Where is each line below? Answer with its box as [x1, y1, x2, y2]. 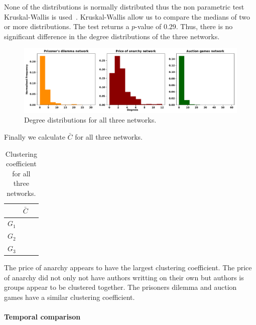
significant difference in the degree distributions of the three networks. [4, 31, 220, 41]
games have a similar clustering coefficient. [4, 292, 135, 302]
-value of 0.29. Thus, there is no [135, 21, 233, 32]
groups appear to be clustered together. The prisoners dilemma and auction [4, 282, 237, 292]
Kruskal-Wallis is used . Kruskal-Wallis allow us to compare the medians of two [4, 11, 250, 22]
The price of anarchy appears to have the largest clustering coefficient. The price [4, 262, 252, 273]
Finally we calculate [4, 132, 65, 142]
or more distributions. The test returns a [4, 21, 130, 32]
